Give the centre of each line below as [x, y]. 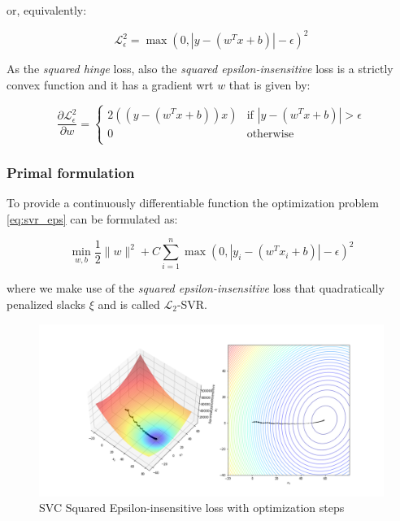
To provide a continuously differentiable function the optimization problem [193, 203]
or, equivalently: [47, 10]
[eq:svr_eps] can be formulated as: [92, 218]
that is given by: [270, 84]
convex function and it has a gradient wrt [110, 84]
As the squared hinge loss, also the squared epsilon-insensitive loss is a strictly [200, 69]
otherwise [270, 134]
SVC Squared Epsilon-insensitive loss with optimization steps [192, 508]
